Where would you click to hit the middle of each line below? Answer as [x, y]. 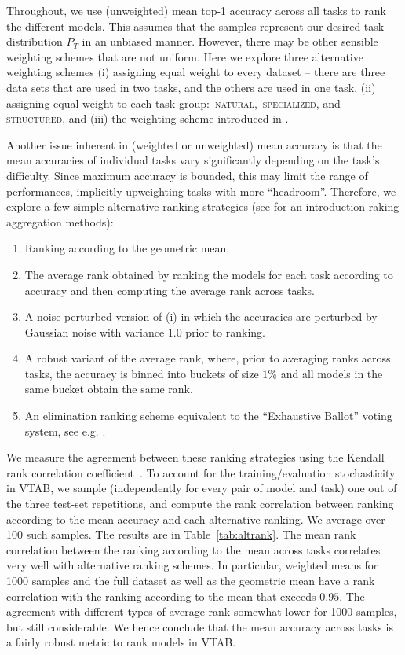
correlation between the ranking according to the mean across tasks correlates [193, 549]
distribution [35, 41]
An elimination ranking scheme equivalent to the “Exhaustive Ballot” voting [208, 416]
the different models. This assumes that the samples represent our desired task [195, 26]
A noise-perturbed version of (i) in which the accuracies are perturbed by [201, 316]
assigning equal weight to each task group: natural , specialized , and [173, 103]
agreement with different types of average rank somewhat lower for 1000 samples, [202, 611]
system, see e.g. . [65, 431]
